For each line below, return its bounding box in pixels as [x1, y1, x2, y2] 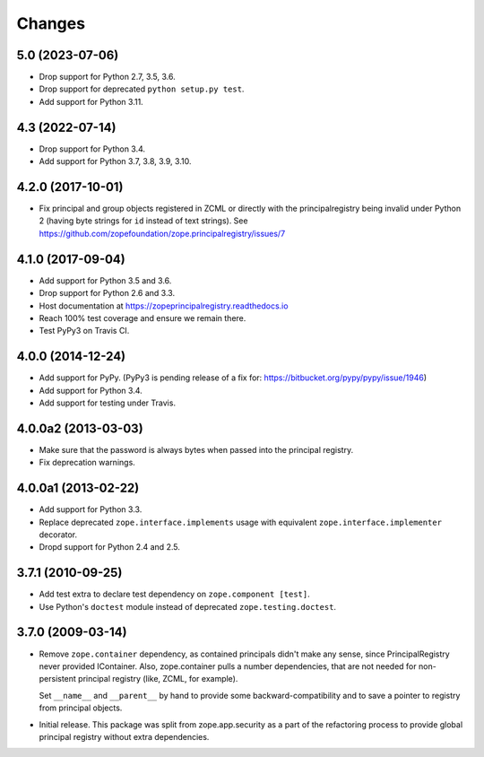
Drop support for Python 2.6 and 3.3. [39, 288, 175, 299]
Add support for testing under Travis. [39, 397, 177, 408]
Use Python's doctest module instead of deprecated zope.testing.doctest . [39, 601, 336, 612]
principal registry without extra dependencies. [39, 731, 210, 742]
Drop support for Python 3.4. [39, 144, 146, 154]
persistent [39, 674, 76, 684]
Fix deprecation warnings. [39, 457, 136, 468]
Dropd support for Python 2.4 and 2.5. [39, 542, 181, 553]
